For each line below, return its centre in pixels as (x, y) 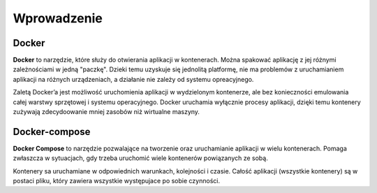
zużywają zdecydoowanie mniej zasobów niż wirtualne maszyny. (106, 112)
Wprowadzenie (58, 18)
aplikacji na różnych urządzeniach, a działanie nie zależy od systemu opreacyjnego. (133, 79)
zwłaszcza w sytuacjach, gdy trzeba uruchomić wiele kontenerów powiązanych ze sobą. (140, 158)
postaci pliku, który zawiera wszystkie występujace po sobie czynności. (116, 181)
